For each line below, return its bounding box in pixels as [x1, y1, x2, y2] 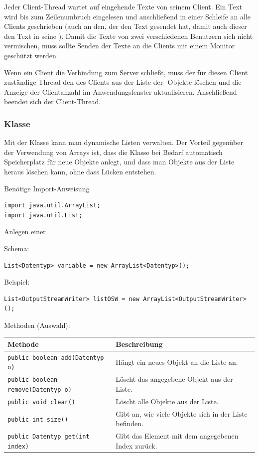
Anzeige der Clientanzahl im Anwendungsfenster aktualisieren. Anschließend [4, 86, 237, 97]
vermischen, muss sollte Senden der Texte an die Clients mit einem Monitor [4, 40, 235, 51]
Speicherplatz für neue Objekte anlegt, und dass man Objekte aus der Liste [4, 156, 235, 167]
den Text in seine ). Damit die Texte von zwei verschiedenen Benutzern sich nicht [4, 30, 253, 41]
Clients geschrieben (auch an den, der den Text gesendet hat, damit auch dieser [4, 21, 247, 31]
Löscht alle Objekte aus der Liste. [116, 396, 219, 406]
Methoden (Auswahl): [4, 319, 70, 330]
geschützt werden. [4, 50, 58, 60]
